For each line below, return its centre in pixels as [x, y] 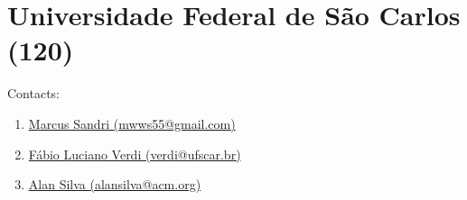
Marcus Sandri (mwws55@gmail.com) [132, 123]
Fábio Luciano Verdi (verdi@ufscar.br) [135, 154]
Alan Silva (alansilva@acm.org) [115, 184]
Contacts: [34, 93]
